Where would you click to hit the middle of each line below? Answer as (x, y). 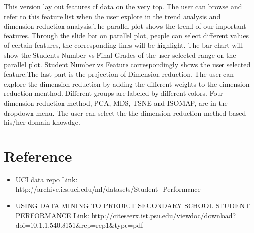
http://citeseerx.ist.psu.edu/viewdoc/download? (164, 215)
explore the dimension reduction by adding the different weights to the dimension (127, 83)
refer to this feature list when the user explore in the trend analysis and (112, 16)
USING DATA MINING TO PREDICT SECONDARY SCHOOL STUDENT (133, 206)
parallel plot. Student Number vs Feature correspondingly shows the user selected (127, 64)
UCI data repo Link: (47, 179)
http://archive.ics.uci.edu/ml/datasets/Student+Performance (108, 189)
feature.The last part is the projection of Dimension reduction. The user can (119, 74)
